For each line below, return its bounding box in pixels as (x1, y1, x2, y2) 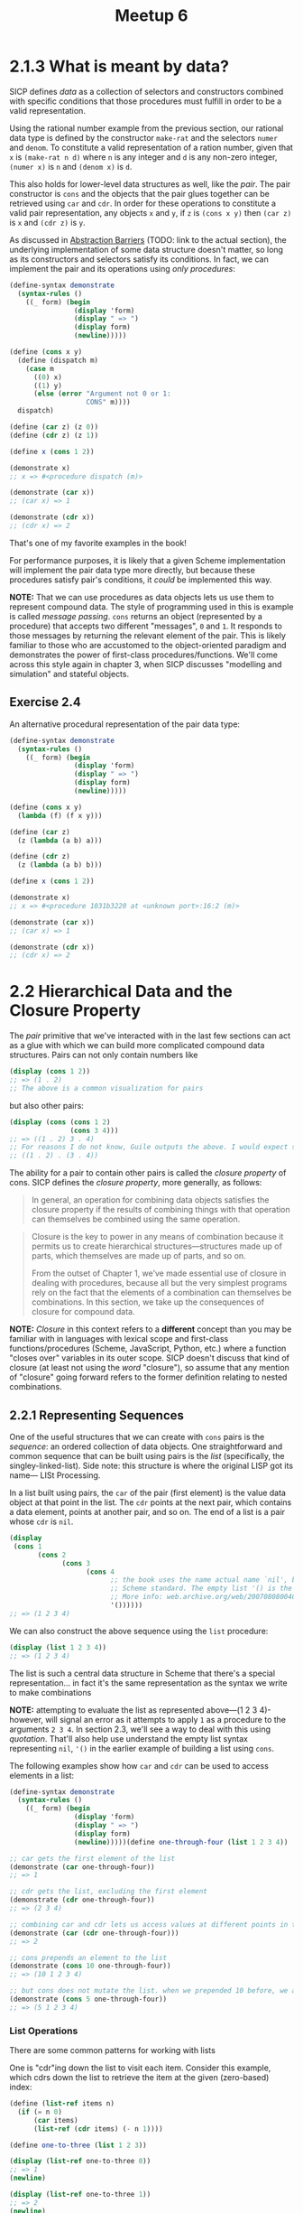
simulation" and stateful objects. (9, 668, 129, 679)
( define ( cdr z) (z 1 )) (9, 431, 99, 440)
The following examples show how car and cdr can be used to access (9, 1760, 269, 1771)
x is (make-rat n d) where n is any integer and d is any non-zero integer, (9, 151, 278, 163)
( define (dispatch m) (17, 356, 99, 365)
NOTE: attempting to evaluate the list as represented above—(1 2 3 (9, 1704, 258, 1716)
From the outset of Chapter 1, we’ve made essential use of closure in (31, 1268, 287, 1279)
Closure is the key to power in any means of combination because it (31, 1232, 284, 1242)
